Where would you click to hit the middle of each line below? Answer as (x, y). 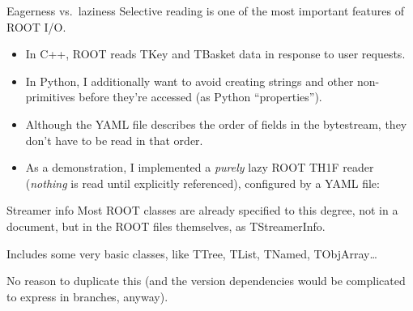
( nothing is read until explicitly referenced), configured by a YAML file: (202, 183)
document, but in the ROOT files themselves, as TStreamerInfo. (166, 226)
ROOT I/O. (36, 26)
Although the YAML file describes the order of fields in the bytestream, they (216, 124)
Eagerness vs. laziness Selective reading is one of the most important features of (205, 11)
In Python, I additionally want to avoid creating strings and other (189, 81)
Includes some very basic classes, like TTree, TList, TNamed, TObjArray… (192, 253)
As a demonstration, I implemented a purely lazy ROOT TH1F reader (200, 167)
